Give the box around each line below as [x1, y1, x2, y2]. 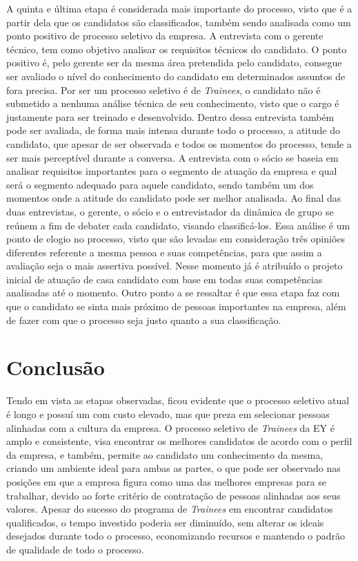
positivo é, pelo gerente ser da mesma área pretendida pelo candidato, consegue [6, 55, 342, 70]
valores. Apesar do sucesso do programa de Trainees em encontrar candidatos [6, 502, 333, 516]
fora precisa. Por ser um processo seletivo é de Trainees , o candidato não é [6, 82, 321, 97]
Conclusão [6, 353, 105, 381]
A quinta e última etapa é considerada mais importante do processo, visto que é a [6, 1, 352, 15]
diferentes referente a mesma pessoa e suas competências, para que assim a [6, 245, 322, 259]
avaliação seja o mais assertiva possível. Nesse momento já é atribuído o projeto [6, 258, 343, 273]
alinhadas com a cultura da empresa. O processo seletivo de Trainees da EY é [6, 420, 335, 435]
